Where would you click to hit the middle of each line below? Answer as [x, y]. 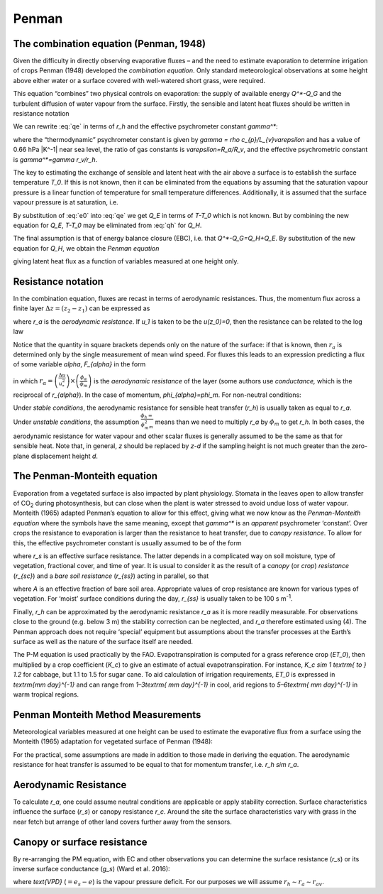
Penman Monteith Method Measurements [107, 715]
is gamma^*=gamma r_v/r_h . [55, 159]
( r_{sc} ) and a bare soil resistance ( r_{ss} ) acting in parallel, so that [111, 576]
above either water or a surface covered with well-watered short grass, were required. [139, 80]
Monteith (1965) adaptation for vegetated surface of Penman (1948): [113, 741]
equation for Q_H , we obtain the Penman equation [86, 248]
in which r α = [33, 382]
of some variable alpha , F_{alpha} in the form [79, 364]
